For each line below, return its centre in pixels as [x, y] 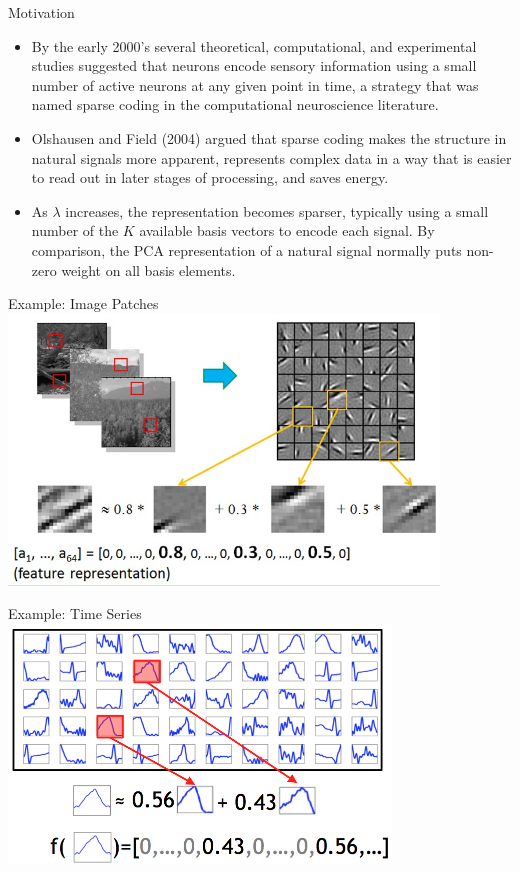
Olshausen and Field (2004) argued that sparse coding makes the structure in [269, 137]
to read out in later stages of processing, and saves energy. [210, 177]
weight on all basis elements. [148, 269]
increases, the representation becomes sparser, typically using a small [277, 210]
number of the [75, 230]
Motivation [41, 12]
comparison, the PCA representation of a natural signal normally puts [246, 249]
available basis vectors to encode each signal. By [287, 230]
